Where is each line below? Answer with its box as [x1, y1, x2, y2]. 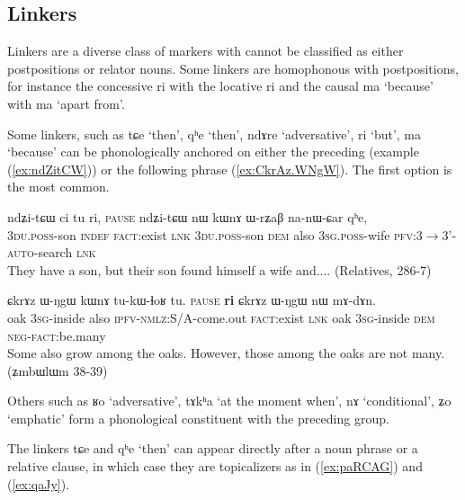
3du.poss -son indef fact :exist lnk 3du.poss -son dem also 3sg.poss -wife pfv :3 [7, 225, 423, 244]
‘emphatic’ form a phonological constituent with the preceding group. [7, 408, 389, 427]
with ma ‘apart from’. [7, 94, 125, 112]
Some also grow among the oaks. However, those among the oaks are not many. [7, 344, 445, 362]
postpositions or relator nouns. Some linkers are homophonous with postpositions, [7, 58, 459, 77]
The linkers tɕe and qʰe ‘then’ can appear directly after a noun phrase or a [7, 439, 418, 458]
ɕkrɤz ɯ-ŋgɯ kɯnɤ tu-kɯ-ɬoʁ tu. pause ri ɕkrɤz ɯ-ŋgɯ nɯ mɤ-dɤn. [7, 290, 376, 309]
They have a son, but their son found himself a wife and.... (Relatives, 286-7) [7, 260, 432, 279]
